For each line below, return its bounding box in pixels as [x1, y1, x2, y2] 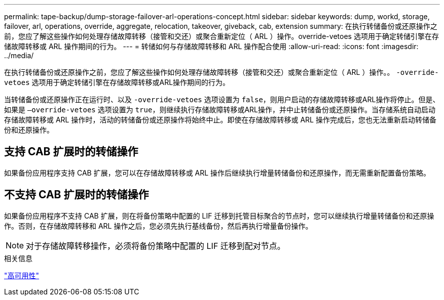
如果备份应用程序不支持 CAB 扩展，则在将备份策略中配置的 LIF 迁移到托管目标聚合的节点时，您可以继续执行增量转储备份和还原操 [4, 211, 434, 220]
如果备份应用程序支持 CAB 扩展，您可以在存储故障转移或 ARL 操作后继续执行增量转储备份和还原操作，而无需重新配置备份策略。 [4, 168, 431, 177]
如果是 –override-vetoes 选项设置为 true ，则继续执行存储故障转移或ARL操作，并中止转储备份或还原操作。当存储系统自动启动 [4, 105, 435, 114]
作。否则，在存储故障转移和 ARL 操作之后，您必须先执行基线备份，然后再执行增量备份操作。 [4, 221, 313, 230]
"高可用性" [4, 271, 40, 280]
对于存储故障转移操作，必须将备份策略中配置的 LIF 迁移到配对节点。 [26, 240, 285, 251]
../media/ [4, 51, 34, 60]
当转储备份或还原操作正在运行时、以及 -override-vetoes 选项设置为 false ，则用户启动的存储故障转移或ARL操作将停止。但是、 [4, 95, 440, 104]
